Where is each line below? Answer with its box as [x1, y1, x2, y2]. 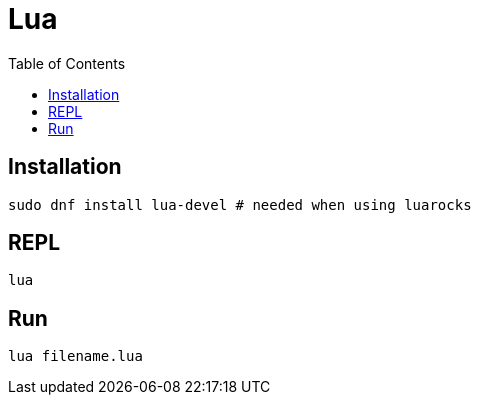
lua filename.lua [8, 348, 143, 365]
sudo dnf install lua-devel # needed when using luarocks [8, 196, 472, 213]
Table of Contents [8, 54, 126, 72]
